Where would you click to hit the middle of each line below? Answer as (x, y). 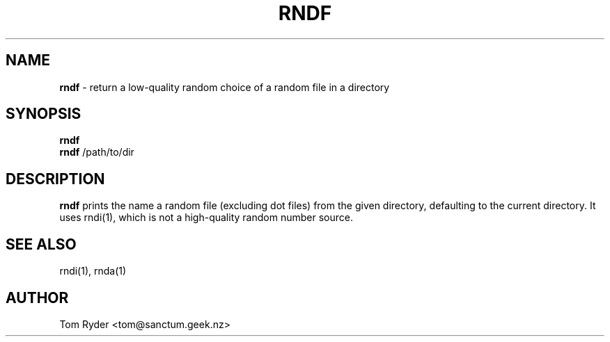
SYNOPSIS (44, 114)
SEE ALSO (41, 244)
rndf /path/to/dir (97, 152)
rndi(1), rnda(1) (93, 271)
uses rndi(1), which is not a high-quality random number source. (206, 218)
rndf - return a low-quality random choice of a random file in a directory (225, 87)
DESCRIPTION (55, 179)
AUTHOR (37, 298)
